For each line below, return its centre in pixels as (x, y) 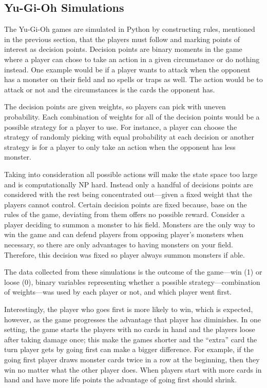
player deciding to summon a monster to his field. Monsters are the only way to (130, 224)
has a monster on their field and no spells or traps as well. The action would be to (133, 79)
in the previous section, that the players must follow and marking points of (122, 39)
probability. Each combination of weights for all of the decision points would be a (132, 116)
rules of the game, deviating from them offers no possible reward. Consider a (125, 214)
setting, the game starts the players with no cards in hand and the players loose (130, 329)
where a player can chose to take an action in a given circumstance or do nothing (132, 59)
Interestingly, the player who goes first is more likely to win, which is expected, (129, 309)
